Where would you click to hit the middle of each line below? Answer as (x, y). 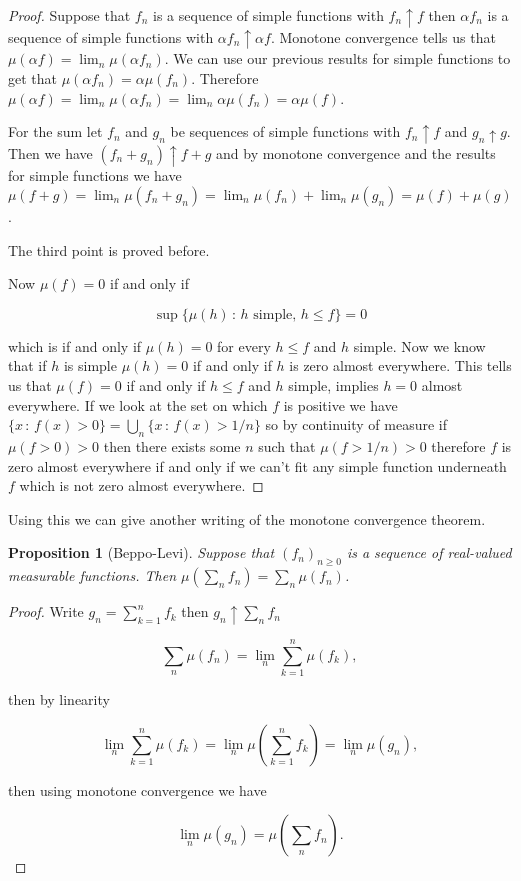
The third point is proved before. (109, 249)
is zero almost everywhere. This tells (400, 365)
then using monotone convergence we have (137, 789)
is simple (90, 365)
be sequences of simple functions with (285, 131)
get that (32, 78)
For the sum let (55, 131)
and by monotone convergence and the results (356, 152)
